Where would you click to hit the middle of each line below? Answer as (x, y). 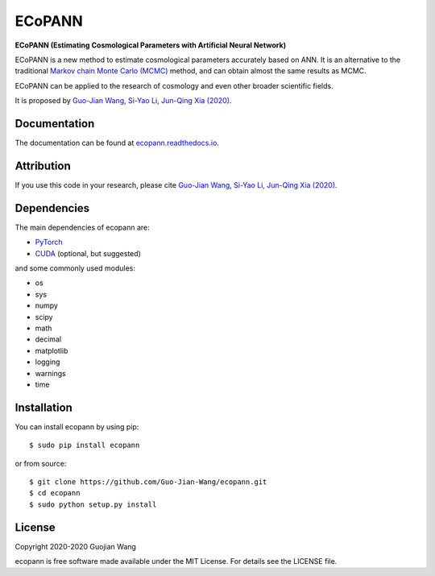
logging (48, 362)
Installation (43, 407)
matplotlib (52, 350)
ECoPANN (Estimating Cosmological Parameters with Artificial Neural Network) (150, 45)
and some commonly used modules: (75, 268)
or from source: (41, 463)
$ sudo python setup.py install (93, 504)
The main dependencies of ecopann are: (82, 227)
